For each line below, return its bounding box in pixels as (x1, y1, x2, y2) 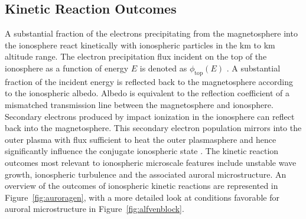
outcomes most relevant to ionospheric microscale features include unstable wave (5, 156, 297, 168)
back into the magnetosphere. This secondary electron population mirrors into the (5, 122, 302, 134)
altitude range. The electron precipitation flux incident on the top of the (5, 50, 267, 63)
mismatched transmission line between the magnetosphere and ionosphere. (5, 98, 274, 110)
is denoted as (139, 61, 187, 74)
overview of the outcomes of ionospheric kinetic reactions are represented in (5, 179, 278, 192)
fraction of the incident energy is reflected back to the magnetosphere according (5, 75, 293, 87)
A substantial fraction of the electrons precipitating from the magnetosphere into (5, 27, 298, 40)
